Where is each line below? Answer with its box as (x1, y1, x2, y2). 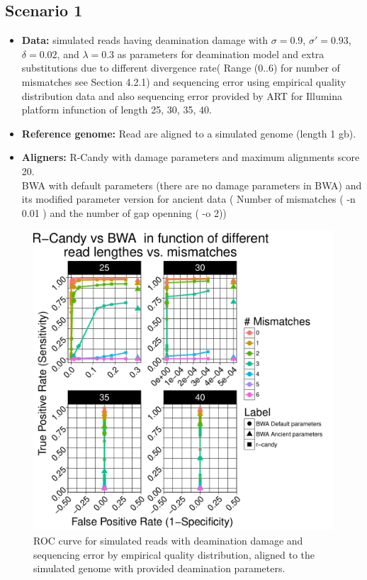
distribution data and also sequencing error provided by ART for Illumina (21, 88, 343, 103)
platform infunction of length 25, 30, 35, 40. (21, 102, 212, 117)
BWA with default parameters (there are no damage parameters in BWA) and (21, 177, 362, 192)
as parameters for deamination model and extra (117, 46, 324, 61)
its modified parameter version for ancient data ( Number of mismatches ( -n (21, 191, 356, 206)
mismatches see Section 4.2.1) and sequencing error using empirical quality (21, 74, 346, 89)
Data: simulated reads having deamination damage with (21, 33, 269, 48)
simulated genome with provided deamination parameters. (33, 561, 286, 576)
